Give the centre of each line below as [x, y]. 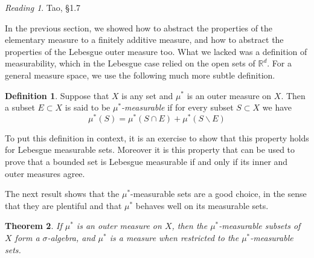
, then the [190, 226]
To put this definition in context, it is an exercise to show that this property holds [157, 137]
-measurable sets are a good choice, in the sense [219, 194]
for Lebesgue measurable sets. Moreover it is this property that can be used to [150, 150]
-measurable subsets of [260, 226]
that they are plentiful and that [63, 205]
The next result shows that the [62, 194]
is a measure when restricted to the [174, 237]
